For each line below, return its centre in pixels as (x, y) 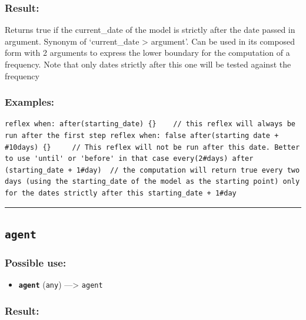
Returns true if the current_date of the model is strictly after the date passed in (150, 30)
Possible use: (36, 262)
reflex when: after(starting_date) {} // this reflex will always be (150, 124)
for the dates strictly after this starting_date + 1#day (121, 193)
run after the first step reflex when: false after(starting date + (142, 136)
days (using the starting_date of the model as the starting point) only (152, 182)
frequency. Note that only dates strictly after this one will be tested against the (148, 64)
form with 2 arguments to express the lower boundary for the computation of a (147, 53)
